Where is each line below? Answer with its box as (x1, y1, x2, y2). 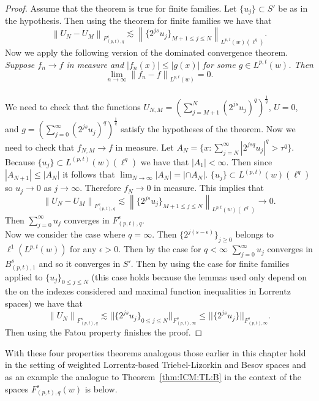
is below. (84, 382, 118, 395)
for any (70, 242, 97, 255)
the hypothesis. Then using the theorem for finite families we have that (5, 14, 272, 27)
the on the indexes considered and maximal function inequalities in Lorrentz (5, 285, 291, 298)
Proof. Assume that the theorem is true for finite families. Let (5, 2, 237, 14)
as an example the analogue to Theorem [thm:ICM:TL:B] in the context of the (5, 370, 301, 383)
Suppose (5, 58, 35, 70)
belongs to (235, 228, 274, 241)
